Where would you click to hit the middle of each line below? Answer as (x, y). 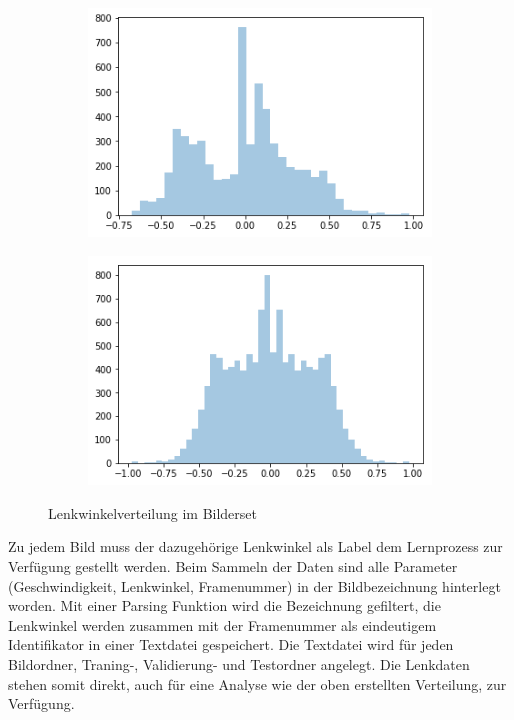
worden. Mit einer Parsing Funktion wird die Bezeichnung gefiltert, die (224, 605)
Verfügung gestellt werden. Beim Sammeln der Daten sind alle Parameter (233, 566)
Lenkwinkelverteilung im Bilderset (152, 512)
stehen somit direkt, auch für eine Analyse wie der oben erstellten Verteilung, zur (257, 683)
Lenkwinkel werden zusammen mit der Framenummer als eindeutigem (222, 624)
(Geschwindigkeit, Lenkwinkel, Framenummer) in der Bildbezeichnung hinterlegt (254, 585)
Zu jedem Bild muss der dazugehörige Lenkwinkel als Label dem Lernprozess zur (255, 546)
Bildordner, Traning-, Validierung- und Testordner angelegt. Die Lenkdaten (239, 664)
